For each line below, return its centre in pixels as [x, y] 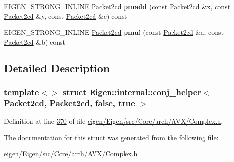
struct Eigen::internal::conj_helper [132, 92]
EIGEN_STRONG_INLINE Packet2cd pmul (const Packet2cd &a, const [114, 32]
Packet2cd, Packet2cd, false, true [70, 103]
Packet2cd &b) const [35, 41]
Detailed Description [57, 68]
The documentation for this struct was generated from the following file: [111, 137]
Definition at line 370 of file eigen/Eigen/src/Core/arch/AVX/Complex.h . [114, 121]
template [22, 92]
